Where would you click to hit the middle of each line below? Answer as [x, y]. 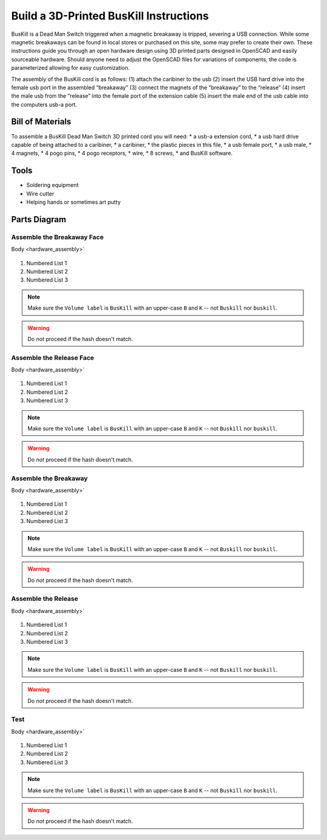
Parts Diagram [39, 219]
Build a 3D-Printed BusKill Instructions [110, 16]
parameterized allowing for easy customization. [71, 68]
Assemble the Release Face [53, 357]
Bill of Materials [41, 122]
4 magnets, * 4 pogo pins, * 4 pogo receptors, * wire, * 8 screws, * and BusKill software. [122, 153]
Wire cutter [40, 194]
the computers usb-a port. [44, 104]
